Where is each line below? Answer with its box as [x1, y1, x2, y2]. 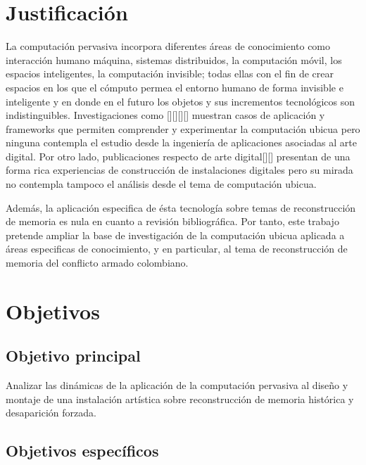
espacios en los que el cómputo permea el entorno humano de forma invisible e [6, 79, 343, 94]
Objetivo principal [6, 345, 141, 367]
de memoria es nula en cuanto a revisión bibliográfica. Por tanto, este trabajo [6, 214, 339, 229]
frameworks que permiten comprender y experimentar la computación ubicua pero [6, 121, 360, 136]
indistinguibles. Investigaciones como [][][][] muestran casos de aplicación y [6, 108, 325, 122]
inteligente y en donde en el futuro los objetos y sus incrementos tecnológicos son [6, 94, 355, 108]
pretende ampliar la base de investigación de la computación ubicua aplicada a [6, 227, 345, 242]
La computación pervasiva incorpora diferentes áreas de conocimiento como [6, 39, 331, 53]
